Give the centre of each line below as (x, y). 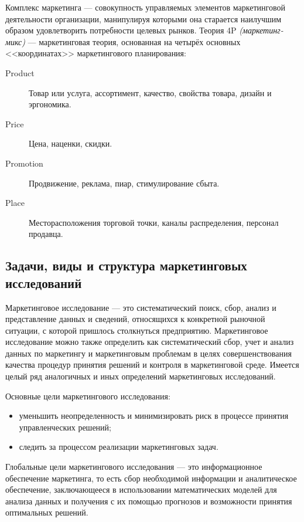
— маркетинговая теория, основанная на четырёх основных (134, 41)
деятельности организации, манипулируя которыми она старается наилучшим (144, 18)
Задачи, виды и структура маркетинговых (126, 265)
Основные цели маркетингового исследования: (88, 396)
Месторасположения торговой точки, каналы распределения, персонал (154, 222)
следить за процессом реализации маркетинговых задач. (119, 447)
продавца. (46, 234)
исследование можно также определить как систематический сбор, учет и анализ (150, 342)
